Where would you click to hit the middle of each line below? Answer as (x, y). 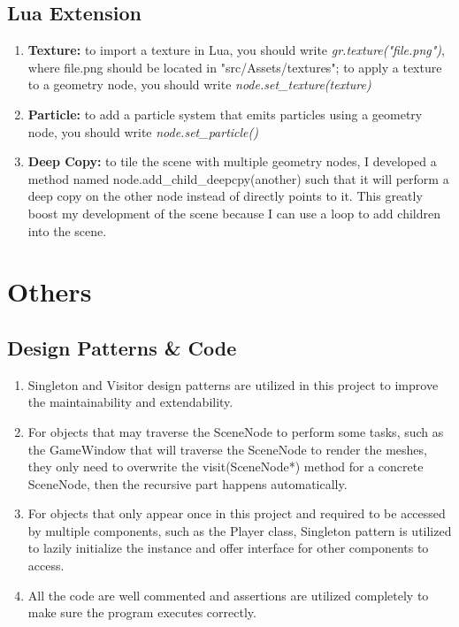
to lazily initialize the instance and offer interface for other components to (228, 548)
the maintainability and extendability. (130, 402)
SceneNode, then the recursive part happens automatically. (187, 483)
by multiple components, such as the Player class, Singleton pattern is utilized (240, 530)
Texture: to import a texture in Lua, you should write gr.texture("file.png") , (237, 50)
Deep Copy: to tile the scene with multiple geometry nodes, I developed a (232, 161)
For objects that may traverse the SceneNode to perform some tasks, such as (236, 431)
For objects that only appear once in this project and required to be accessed (237, 513)
